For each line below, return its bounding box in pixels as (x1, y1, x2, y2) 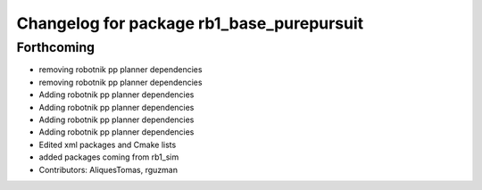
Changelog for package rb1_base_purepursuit (16, 13, 364, 33)
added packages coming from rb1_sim (38, 152, 179, 162)
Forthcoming (16, 39, 96, 55)
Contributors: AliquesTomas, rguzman (38, 164, 179, 175)
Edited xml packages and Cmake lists (38, 139, 177, 150)
